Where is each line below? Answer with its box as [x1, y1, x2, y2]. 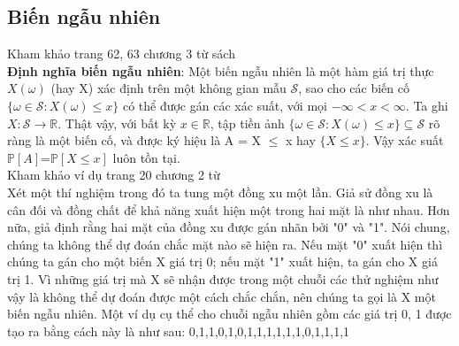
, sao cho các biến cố [298, 79, 409, 97]
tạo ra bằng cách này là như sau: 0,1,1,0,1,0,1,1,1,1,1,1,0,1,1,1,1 [7, 321, 350, 340]
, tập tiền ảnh [210, 113, 285, 132]
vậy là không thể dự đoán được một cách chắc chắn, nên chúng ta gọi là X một [7, 287, 436, 305]
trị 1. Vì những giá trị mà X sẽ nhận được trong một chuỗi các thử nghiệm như [7, 269, 439, 288]
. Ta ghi [405, 96, 448, 114]
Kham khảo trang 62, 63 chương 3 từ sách [7, 44, 235, 63]
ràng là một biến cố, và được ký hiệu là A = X [7, 131, 262, 150]
